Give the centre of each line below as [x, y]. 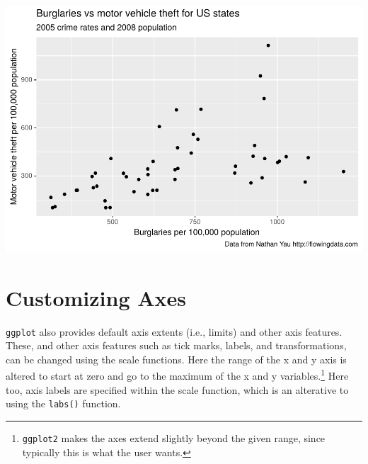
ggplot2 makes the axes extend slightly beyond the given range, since [174, 437]
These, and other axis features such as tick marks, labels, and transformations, [176, 345]
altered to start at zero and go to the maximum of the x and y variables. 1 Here [177, 375]
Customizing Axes [96, 297]
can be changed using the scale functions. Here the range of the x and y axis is [176, 359]
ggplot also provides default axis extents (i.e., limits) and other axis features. [174, 331]
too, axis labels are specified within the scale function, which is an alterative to [177, 389]
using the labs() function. [63, 403]
